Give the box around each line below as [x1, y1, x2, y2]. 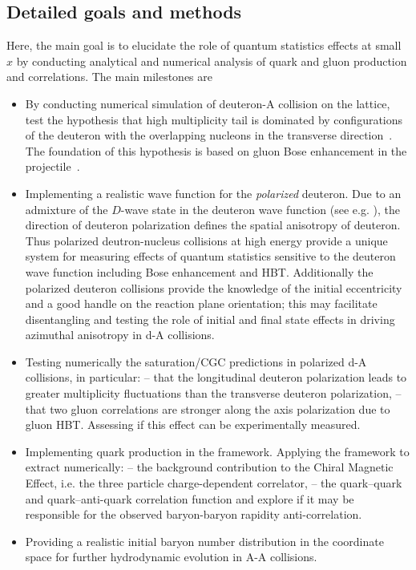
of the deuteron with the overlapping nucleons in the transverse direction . [25, 127, 393, 144]
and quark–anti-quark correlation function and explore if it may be [25, 490, 354, 507]
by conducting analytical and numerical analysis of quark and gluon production [16, 52, 407, 69]
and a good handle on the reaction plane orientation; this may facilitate [25, 295, 378, 312]
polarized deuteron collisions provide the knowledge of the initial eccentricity [25, 279, 402, 296]
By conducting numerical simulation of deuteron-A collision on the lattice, [25, 95, 390, 111]
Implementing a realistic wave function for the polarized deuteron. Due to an [25, 184, 402, 201]
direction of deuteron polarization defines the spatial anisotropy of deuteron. [25, 216, 401, 233]
